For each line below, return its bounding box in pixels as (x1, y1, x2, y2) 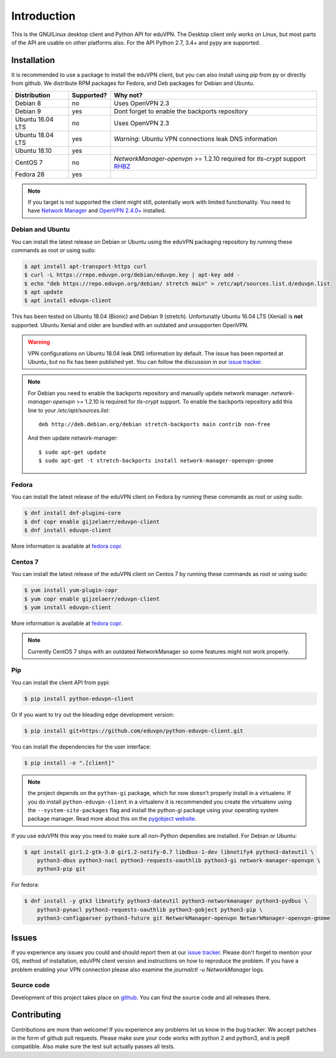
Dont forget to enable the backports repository (114, 107, 248, 116)
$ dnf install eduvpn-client (24, 527, 112, 534)
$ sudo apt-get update (38, 448, 107, 456)
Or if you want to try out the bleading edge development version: (11, 711, 175, 718)
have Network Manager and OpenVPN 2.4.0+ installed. (27, 207, 166, 214)
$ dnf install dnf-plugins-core (24, 509, 122, 517)
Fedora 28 (15, 170, 45, 179)
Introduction (11, 9, 76, 23)
